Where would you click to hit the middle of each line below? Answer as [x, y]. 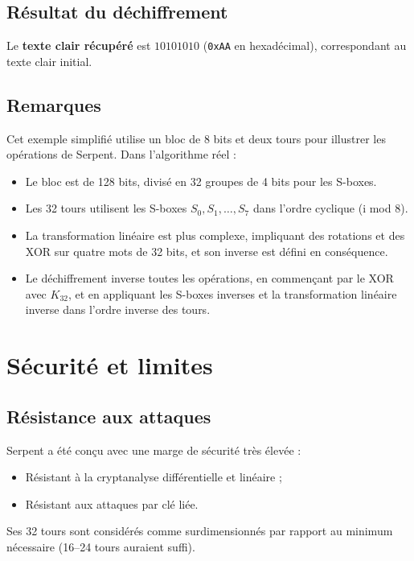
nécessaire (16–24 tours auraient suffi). [101, 546]
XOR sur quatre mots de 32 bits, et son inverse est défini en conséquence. [207, 251]
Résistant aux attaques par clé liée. [112, 503]
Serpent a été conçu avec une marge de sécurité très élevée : [154, 450]
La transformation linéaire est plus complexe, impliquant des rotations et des [215, 235]
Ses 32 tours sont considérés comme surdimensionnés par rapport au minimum [200, 531]
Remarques [54, 104]
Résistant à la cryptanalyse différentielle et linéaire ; [154, 477]
